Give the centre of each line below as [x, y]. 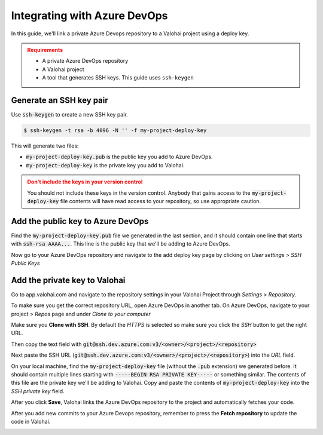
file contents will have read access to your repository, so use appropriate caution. [161, 201]
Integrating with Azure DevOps [89, 16]
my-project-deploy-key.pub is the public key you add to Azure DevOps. [119, 157]
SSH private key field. [38, 391]
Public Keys [25, 264]
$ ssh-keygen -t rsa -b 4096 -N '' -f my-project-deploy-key [115, 131]
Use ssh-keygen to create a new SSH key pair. [69, 115]
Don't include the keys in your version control [85, 182]
